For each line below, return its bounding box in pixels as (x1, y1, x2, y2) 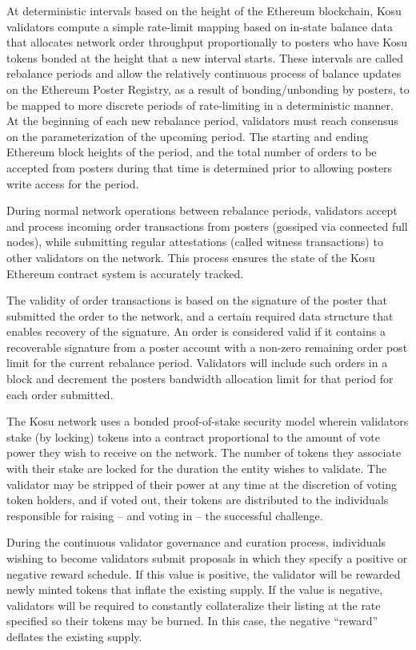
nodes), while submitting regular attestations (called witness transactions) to (6, 233, 383, 250)
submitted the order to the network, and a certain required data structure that (6, 307, 394, 324)
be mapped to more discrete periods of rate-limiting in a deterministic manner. (6, 96, 394, 113)
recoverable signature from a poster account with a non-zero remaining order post (6, 338, 408, 355)
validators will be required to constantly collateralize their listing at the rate (6, 596, 381, 613)
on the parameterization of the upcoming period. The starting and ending (6, 127, 369, 144)
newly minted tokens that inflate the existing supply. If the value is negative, (6, 581, 383, 598)
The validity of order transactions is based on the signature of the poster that (6, 292, 387, 309)
